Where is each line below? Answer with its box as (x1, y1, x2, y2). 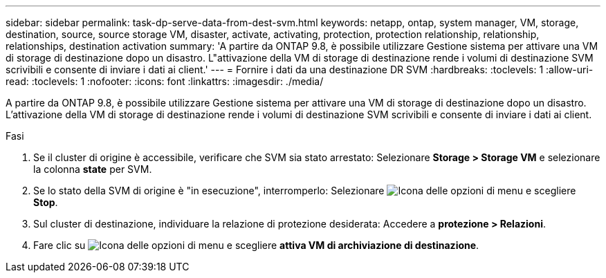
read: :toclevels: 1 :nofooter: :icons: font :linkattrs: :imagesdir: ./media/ (6, 75, 324, 87)
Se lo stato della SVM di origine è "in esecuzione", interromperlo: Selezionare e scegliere (33, 185, 576, 196)
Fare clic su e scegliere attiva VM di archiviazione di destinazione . (33, 239, 479, 251)
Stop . (33, 196, 58, 208)
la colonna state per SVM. (33, 163, 152, 175)
